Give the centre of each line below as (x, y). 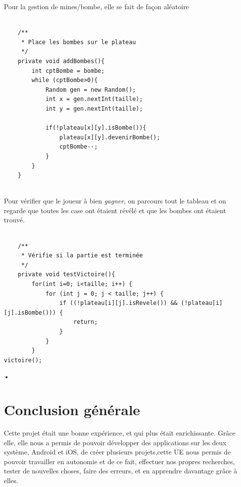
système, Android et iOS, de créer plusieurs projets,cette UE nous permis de (117, 452)
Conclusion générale (72, 410)
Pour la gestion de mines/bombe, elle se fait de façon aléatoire (96, 6)
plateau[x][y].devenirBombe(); (110, 137)
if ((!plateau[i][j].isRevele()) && (118, 303)
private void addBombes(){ (61, 61)
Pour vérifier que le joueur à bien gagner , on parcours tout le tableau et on (115, 201)
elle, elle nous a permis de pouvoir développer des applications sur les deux (115, 442)
